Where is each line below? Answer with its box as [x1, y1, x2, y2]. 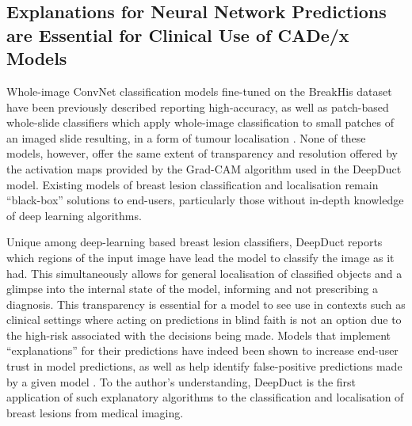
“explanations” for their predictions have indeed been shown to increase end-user [6, 342, 399, 359]
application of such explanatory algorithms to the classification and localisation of [6, 389, 404, 405]
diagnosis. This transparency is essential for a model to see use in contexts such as [6, 295, 406, 312]
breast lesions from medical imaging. [6, 404, 184, 420]
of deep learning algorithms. [6, 207, 142, 223]
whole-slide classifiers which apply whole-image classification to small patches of [6, 114, 395, 131]
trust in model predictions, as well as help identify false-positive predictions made [6, 358, 402, 375]
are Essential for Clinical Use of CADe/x [6, 22, 349, 47]
